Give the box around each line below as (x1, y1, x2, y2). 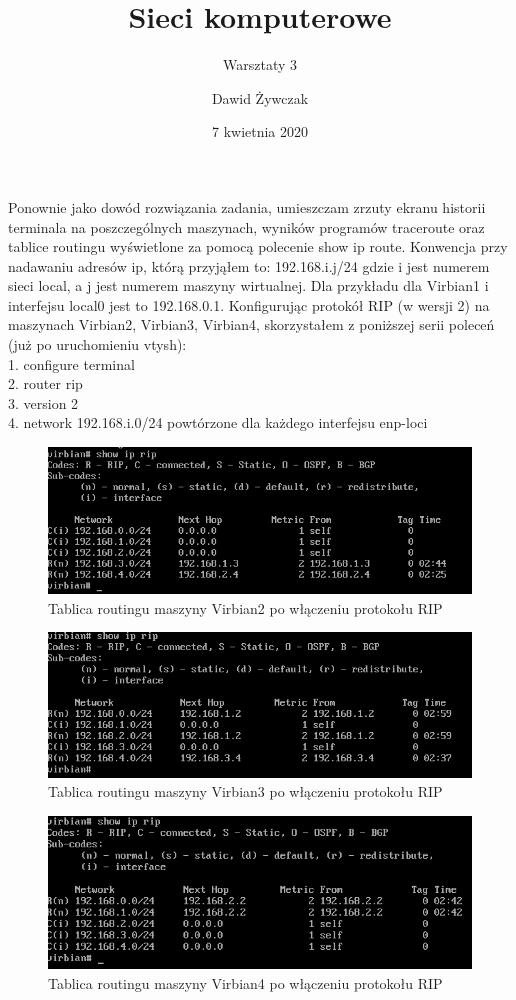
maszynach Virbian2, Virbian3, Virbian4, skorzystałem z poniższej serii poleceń (8, 314, 495, 335)
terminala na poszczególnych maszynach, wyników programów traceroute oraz (8, 216, 485, 237)
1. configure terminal (8, 353, 135, 374)
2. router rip (8, 373, 83, 394)
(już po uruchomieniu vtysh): (8, 334, 187, 355)
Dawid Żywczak (211, 87, 309, 108)
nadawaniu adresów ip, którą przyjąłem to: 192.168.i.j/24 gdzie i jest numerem (8, 255, 490, 276)
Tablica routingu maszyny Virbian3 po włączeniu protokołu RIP (48, 781, 443, 802)
